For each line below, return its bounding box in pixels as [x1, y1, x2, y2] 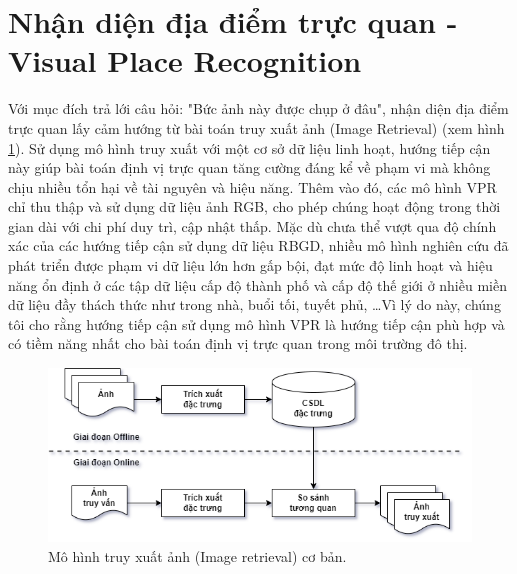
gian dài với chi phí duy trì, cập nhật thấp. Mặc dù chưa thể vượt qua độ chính [8, 215, 497, 236]
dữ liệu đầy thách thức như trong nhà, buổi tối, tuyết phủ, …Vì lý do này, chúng [8, 294, 501, 315]
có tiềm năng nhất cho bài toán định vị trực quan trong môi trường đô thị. [8, 333, 468, 354]
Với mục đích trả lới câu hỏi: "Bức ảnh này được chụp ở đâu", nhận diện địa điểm [8, 98, 509, 119]
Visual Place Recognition [8, 40, 362, 81]
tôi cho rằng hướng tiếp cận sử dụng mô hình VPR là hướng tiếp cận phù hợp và [8, 313, 505, 334]
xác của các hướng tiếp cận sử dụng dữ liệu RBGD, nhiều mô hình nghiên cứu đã [8, 235, 509, 256]
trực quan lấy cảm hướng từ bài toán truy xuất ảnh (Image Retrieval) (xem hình [8, 117, 505, 138]
